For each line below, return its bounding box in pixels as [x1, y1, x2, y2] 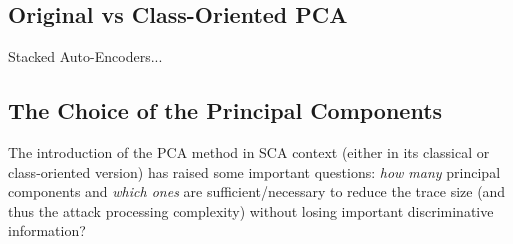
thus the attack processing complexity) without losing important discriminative [8, 200, 494, 221]
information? [8, 220, 86, 241]
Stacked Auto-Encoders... [8, 46, 163, 67]
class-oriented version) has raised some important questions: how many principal [8, 161, 501, 182]
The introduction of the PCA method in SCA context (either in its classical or [8, 142, 490, 162]
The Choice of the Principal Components [8, 95, 443, 126]
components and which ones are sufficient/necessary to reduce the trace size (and [8, 181, 506, 202]
